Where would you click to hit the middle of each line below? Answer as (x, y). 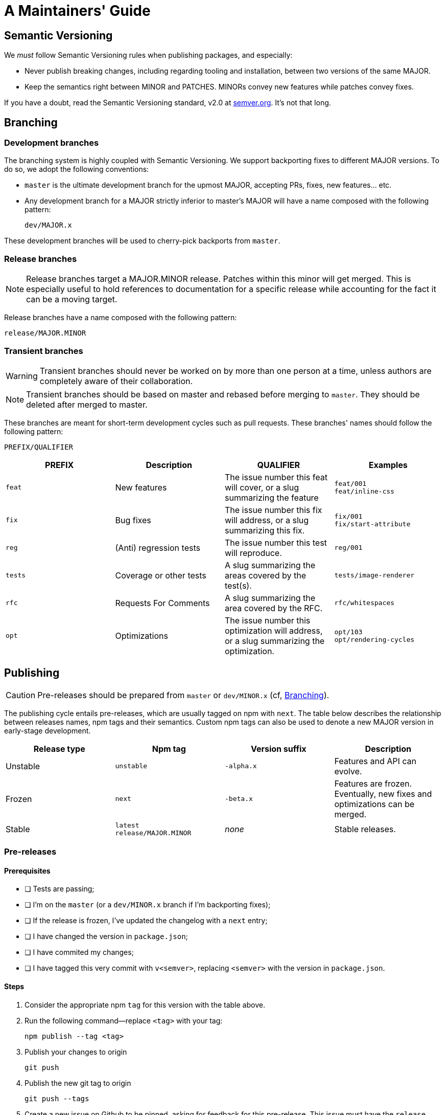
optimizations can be (374, 804)
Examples (388, 465)
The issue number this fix (274, 510)
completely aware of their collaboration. (116, 381)
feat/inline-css (364, 491)
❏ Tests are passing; (60, 889)
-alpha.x (241, 766)
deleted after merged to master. (87, 404)
